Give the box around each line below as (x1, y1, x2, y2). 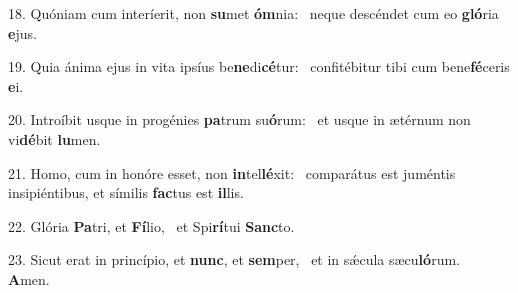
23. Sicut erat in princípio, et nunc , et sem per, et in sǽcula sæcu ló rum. (8, 249, 460, 270)
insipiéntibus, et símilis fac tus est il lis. (8, 182, 244, 203)
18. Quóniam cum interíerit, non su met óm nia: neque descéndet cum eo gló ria (8, 3, 499, 23)
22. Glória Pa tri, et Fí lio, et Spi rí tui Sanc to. (8, 215, 295, 236)
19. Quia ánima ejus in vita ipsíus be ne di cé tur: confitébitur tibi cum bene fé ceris (8, 56, 510, 77)
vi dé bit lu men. (8, 128, 101, 149)
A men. (8, 268, 50, 289)
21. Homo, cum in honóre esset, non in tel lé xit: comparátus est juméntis (8, 162, 456, 183)
